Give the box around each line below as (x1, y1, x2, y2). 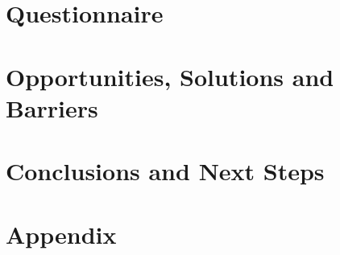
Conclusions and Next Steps (6, 154, 325, 187)
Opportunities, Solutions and (6, 60, 334, 93)
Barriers (6, 91, 98, 124)
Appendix (6, 217, 117, 250)
